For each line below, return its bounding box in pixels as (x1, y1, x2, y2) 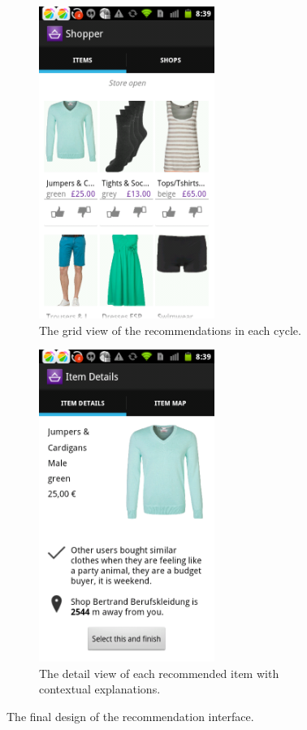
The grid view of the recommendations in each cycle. (39, 321, 301, 338)
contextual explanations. (39, 680, 161, 697)
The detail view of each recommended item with (39, 664, 279, 681)
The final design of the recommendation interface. (6, 707, 254, 724)
